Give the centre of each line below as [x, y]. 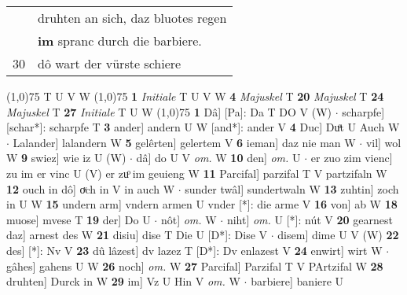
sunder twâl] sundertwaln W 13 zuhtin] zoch [292, 188]
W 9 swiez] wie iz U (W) [66, 158]
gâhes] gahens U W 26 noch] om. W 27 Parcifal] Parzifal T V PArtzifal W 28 [195, 265]
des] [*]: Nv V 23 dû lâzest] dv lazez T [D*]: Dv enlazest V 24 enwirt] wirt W [194, 250]
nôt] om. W [189, 219]
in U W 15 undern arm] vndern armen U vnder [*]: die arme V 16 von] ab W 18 [202, 204]
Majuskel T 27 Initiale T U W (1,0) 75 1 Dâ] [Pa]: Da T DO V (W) [169, 111]
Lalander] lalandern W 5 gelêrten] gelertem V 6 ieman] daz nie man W [184, 142]
